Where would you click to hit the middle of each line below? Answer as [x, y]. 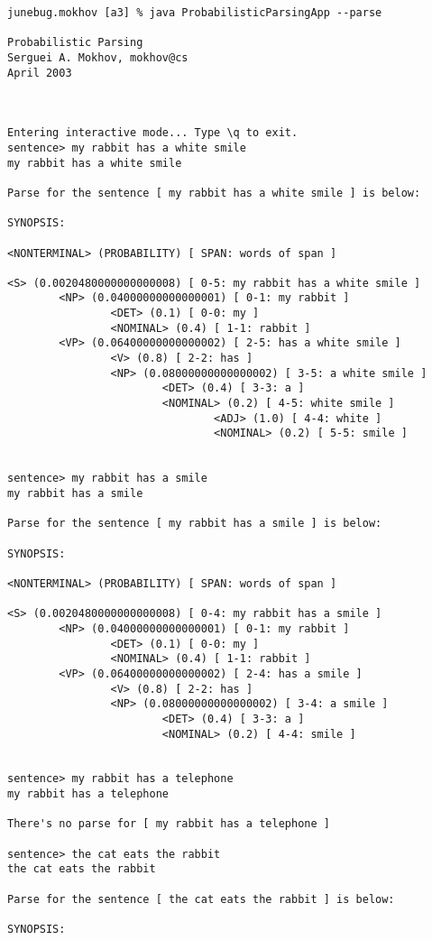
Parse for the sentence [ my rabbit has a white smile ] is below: [214, 193]
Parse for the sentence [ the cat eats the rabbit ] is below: [201, 899]
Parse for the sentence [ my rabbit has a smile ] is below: [195, 524]
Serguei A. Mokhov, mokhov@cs [98, 57]
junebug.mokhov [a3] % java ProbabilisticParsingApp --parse [195, 13]
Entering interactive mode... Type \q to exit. [153, 133]
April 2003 [40, 73]
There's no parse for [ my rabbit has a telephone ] [169, 824]
